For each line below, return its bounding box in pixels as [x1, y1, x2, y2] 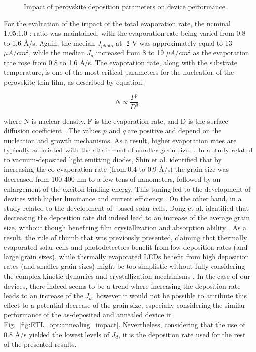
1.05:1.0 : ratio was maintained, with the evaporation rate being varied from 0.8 [4, 28, 246, 38]
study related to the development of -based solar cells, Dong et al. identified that [4, 202, 249, 213]
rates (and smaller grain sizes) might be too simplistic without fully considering [4, 261, 245, 271]
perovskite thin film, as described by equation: [4, 77, 144, 87]
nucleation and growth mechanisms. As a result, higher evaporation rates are [4, 135, 237, 145]
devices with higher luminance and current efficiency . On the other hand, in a [4, 193, 242, 203]
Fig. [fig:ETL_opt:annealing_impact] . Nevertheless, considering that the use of [4, 319, 245, 329]
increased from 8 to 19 [96, 48, 164, 58]
